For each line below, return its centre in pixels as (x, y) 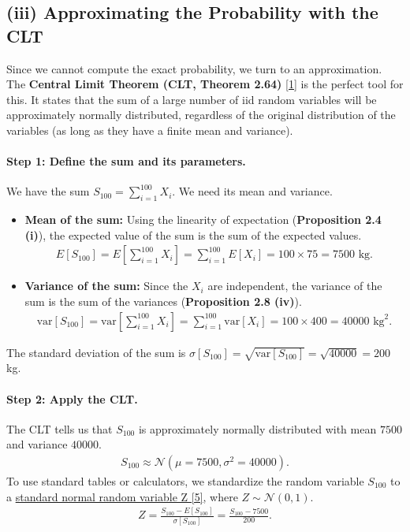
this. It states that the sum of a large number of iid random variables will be (192, 99)
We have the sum (48, 191)
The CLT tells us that (60, 428)
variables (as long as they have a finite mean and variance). (150, 130)
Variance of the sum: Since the (106, 286)
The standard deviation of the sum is (96, 352)
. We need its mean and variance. (252, 191)
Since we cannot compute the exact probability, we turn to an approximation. (194, 68)
